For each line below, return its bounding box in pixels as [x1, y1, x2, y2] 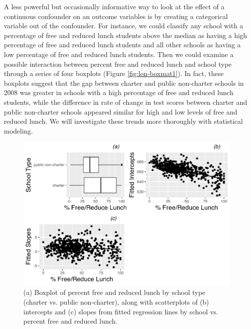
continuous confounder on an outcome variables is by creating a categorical [4, 11, 228, 21]
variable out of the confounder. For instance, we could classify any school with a [4, 20, 243, 31]
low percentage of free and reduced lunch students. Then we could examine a [4, 49, 234, 59]
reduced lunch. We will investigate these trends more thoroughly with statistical [4, 116, 243, 126]
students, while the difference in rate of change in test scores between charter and [4, 97, 248, 107]
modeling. [4, 125, 33, 135]
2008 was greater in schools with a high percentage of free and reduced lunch [4, 87, 233, 97]
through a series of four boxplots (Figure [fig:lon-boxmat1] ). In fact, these [4, 68, 224, 78]
